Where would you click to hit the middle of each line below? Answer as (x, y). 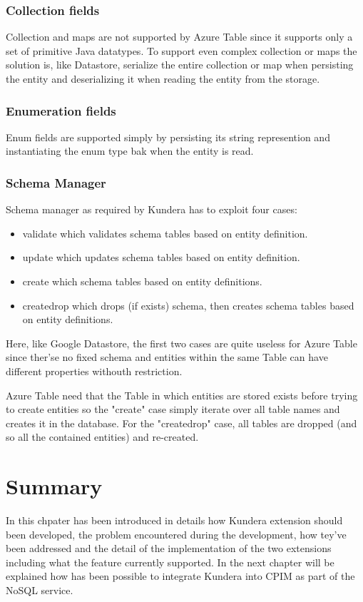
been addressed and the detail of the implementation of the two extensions (169, 548)
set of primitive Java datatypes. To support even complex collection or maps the (181, 50)
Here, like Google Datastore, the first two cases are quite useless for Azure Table (181, 343)
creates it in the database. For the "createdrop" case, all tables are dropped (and (181, 423)
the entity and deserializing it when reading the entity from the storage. (163, 78)
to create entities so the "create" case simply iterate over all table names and (173, 409)
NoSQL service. (40, 590)
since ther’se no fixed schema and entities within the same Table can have (167, 357)
